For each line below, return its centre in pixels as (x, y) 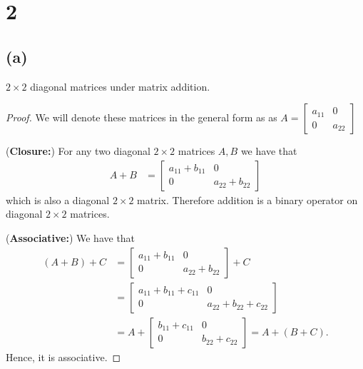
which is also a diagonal (58, 199)
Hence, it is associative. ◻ (63, 357)
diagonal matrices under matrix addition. (120, 86)
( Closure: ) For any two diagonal (78, 151)
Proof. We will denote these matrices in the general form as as (142, 117)
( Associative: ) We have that (71, 237)
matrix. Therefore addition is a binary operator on (247, 199)
